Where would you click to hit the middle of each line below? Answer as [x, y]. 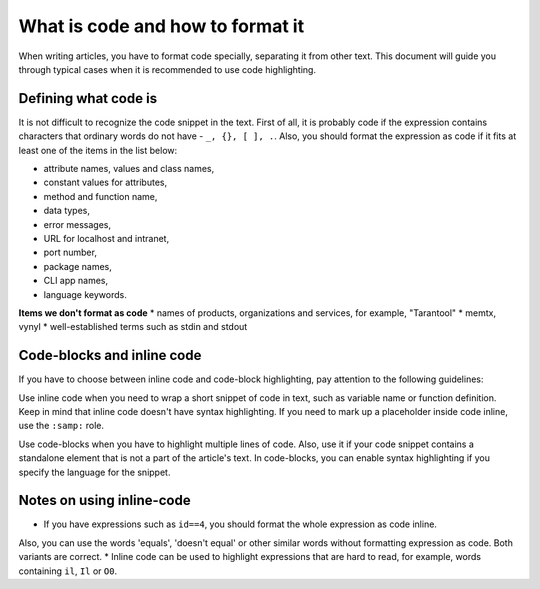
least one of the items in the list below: [98, 150]
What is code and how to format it [161, 26]
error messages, [77, 224]
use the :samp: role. [61, 426]
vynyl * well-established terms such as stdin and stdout [133, 327]
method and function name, [100, 196]
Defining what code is [88, 98]
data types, [66, 211]
